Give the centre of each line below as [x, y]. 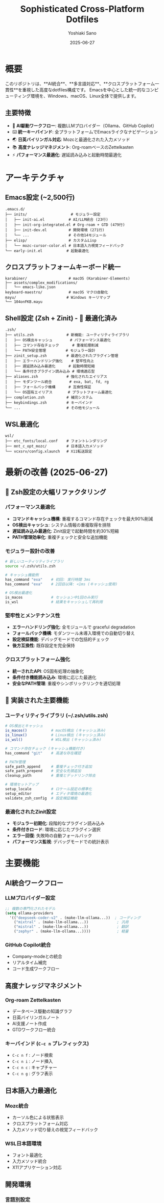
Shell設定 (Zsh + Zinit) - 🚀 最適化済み [61, 318]
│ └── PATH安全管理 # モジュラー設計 [50, 351]
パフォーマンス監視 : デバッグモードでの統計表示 [60, 841]
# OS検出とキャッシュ [24, 726]
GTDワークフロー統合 [34, 1030]
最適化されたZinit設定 [31, 811]
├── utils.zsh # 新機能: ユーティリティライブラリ [67, 335]
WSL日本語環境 [23, 1143]
